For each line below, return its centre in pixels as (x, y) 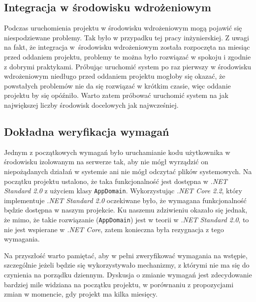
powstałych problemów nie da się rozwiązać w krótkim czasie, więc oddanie (117, 85)
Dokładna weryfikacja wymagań (87, 131)
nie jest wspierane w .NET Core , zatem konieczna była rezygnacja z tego (114, 229)
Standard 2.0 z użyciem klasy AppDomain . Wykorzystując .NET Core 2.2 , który (123, 191)
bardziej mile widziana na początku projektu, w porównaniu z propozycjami (119, 284)
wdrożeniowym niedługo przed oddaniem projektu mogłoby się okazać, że (115, 76)
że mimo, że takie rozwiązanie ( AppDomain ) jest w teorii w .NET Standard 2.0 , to (127, 219)
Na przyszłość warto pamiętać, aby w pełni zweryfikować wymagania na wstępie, (126, 255)
